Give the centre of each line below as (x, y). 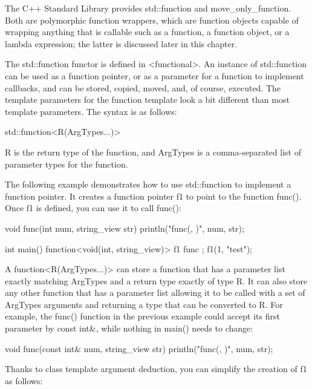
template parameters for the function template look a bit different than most (147, 100)
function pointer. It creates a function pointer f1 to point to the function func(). (153, 196)
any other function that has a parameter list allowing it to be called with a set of (155, 293)
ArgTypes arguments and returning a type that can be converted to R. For (144, 304)
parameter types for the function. (67, 164)
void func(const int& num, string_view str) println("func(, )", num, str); (139, 348)
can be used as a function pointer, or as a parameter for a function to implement (154, 75)
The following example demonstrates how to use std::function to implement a (148, 184)
